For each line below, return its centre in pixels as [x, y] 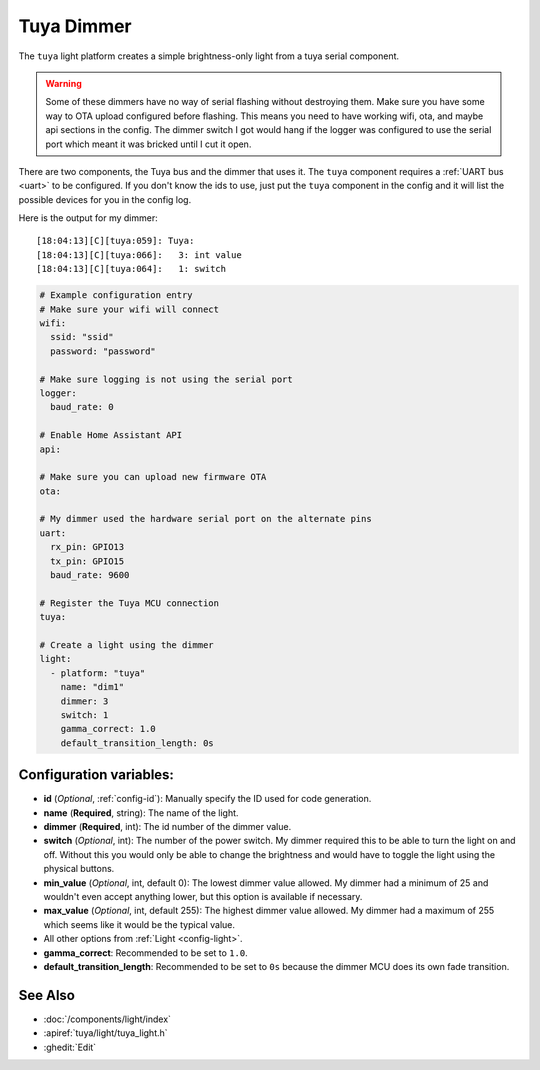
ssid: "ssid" [82, 337]
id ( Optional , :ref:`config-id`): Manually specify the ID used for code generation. [207, 799]
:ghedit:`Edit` [70, 1047]
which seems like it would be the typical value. [139, 924]
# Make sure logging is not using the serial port [166, 379]
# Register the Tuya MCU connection [129, 603]
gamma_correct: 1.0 [108, 729]
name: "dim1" [92, 687]
